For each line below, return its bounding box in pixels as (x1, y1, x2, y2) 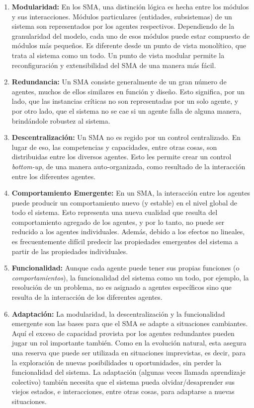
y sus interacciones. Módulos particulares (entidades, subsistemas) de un (11, 11, 232, 21)
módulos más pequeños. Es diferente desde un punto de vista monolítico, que (11, 40, 247, 51)
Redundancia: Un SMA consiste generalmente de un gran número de (11, 76, 227, 87)
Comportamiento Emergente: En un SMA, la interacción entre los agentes (11, 188, 251, 198)
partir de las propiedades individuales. (11, 246, 128, 256)
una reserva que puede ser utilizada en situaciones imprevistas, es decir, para (11, 347, 246, 357)
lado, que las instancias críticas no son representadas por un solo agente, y (11, 96, 239, 106)
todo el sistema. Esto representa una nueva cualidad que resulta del (11, 207, 218, 217)
